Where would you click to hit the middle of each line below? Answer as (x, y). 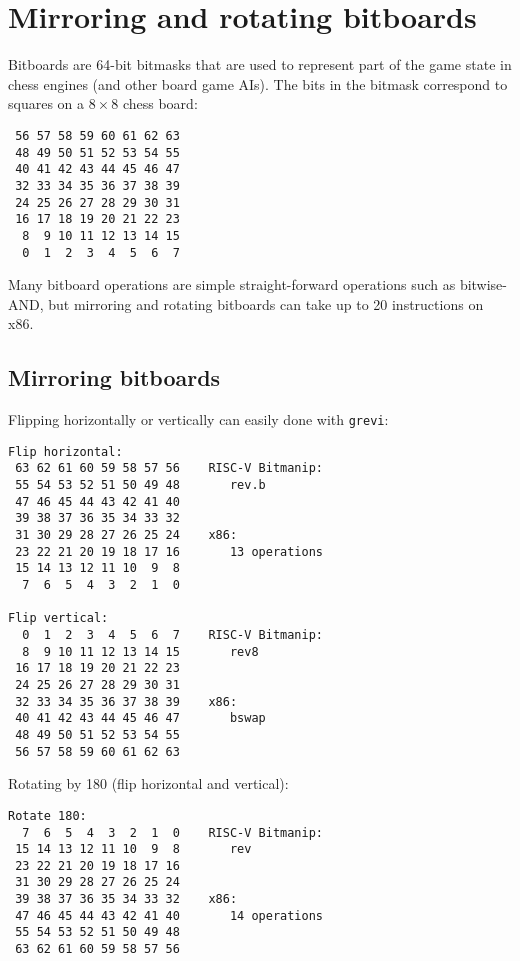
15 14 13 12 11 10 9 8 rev (133, 849)
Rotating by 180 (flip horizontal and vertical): (148, 783)
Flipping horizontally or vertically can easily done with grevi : (198, 419)
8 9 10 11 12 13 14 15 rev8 (140, 651)
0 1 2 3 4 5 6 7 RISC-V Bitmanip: (172, 635)
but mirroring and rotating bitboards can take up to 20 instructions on (266, 303)
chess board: (160, 103)
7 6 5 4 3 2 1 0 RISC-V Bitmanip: (172, 832)
